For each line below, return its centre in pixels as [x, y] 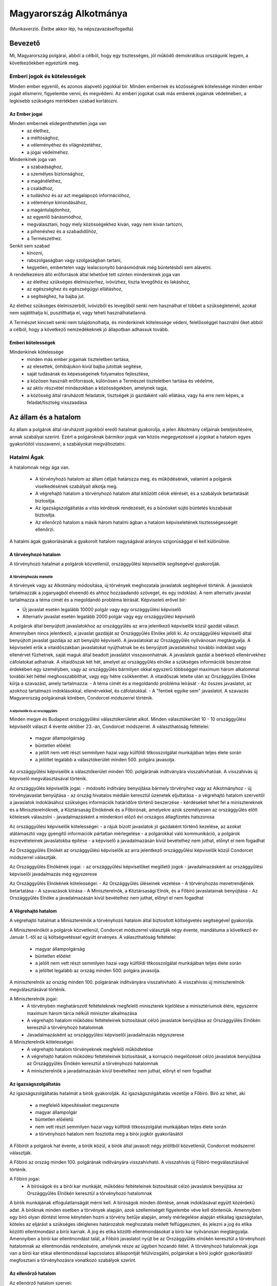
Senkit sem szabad [29, 246]
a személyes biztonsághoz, [56, 174]
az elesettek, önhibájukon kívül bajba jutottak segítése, [85, 367]
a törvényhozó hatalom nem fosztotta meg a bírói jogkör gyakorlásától [109, 1134]
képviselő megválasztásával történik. [48, 779]
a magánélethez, [44, 181]
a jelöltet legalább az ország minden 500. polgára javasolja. [98, 970]
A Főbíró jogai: [25, 1179]
